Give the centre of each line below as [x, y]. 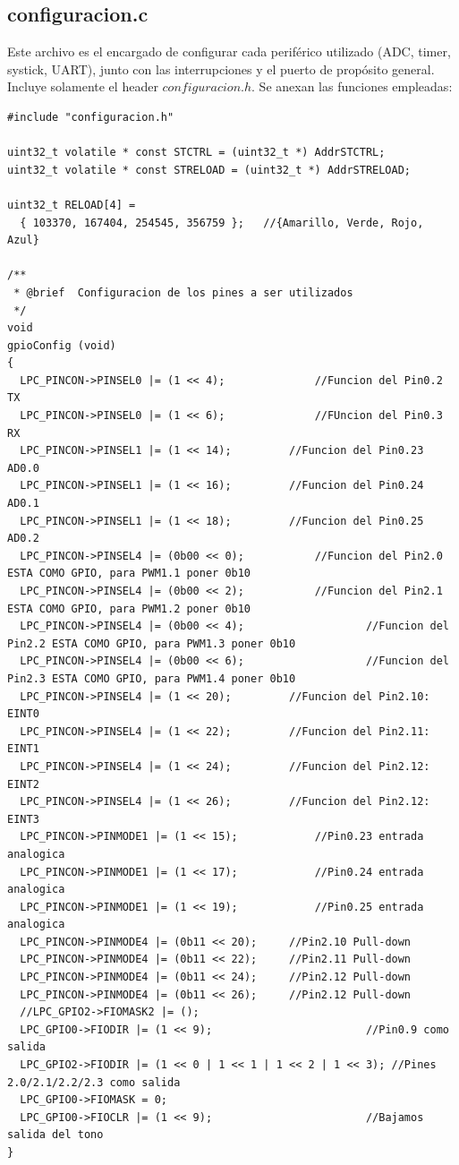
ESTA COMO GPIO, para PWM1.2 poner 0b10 [129, 608]
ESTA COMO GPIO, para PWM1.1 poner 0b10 [129, 574]
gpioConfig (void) [62, 345]
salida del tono [55, 1135]
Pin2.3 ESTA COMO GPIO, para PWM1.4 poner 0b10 [152, 678]
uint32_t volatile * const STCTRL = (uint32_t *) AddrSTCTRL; [196, 153]
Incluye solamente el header [83, 86]
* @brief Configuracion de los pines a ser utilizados [183, 292]
